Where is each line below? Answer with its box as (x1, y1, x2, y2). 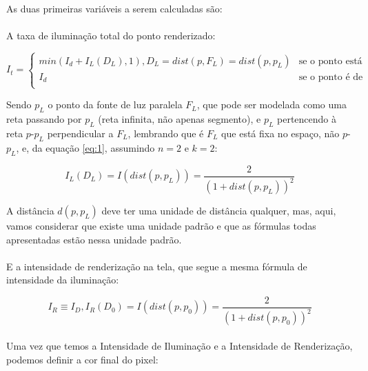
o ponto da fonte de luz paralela (48, 97, 183, 112)
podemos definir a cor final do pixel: (6, 352, 159, 366)
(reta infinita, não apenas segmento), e (98, 112, 261, 126)
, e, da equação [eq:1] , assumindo (16, 140, 155, 154)
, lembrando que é (127, 126, 204, 141)
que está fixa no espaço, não (221, 126, 340, 141)
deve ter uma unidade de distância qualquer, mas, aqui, (101, 203, 336, 218)
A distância (6, 203, 54, 218)
